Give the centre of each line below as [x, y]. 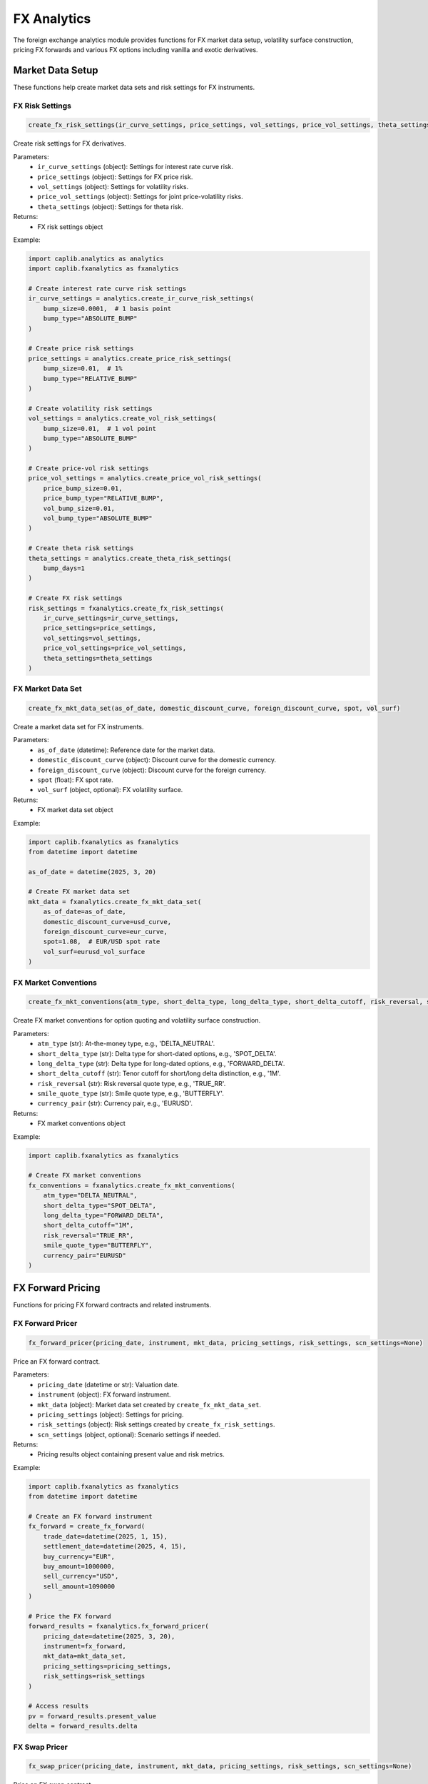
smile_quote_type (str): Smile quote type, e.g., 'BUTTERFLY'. [131, 1094]
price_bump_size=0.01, [83, 488]
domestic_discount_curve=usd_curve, [107, 922]
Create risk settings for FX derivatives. [70, 143]
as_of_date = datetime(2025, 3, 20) [92, 872]
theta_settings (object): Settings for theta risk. [110, 206]
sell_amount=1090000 [79, 1586]
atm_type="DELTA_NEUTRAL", [91, 1196]
